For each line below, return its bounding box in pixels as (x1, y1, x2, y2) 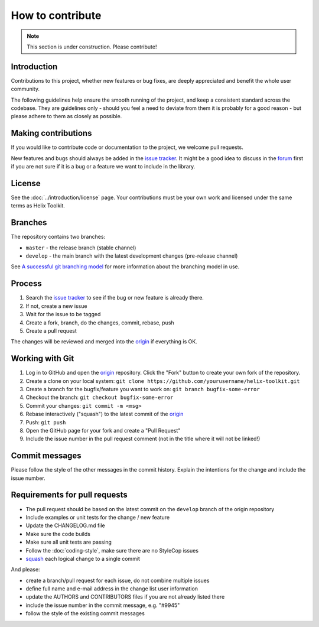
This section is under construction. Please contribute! (27, 43, 157, 50)
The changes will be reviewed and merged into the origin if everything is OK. (11, 338, 197, 345)
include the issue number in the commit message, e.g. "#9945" (25, 602, 180, 609)
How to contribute (11, 9, 102, 22)
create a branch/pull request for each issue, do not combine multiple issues (25, 577, 210, 584)
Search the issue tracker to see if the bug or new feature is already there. (25, 294, 204, 301)
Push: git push (25, 418, 66, 425)
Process (11, 278, 42, 289)
